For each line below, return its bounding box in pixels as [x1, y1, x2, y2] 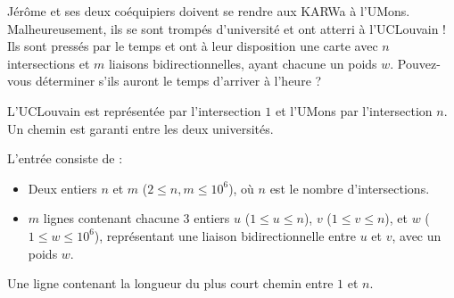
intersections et [7, 54, 90, 72]
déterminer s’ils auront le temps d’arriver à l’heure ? [35, 71, 322, 90]
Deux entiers [28, 178, 97, 197]
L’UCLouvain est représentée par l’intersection [7, 101, 261, 120]
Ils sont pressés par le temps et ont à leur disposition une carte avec [7, 37, 378, 55]
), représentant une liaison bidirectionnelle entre [94, 226, 356, 244]
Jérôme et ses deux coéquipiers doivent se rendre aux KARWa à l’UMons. [7, 2, 410, 20]
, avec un [392, 226, 442, 244]
